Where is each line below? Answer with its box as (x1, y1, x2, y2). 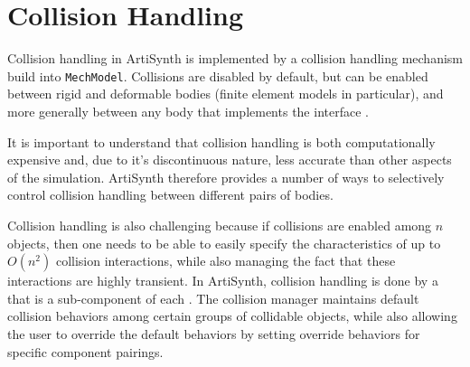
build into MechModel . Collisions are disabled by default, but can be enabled (7, 66, 428, 85)
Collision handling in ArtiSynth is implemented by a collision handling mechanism (7, 49, 464, 68)
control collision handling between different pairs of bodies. (7, 185, 334, 204)
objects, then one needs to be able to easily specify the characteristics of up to (7, 233, 441, 252)
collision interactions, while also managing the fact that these (55, 251, 396, 270)
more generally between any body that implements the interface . (7, 101, 369, 120)
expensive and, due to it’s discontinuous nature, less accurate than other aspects (7, 150, 452, 169)
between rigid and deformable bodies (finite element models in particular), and (7, 84, 444, 103)
